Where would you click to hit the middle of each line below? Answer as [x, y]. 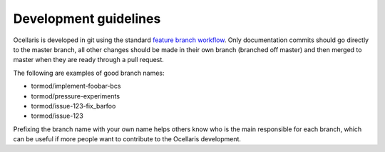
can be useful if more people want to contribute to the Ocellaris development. [127, 139]
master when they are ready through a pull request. [88, 60]
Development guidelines [87, 19]
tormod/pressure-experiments [76, 96]
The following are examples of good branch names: [89, 73]
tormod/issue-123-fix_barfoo [73, 106]
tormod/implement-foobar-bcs [76, 86]
